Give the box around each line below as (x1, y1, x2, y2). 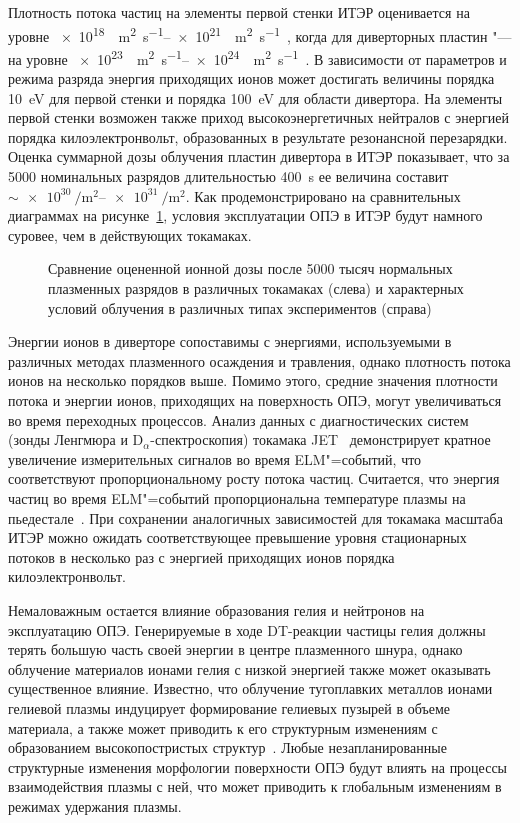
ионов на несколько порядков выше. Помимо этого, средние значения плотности (8, 370, 498, 391)
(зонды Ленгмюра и (8, 429, 128, 450)
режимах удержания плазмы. (8, 795, 182, 816)
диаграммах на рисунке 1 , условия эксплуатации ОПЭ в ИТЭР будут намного (8, 205, 483, 226)
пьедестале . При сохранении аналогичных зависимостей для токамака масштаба (8, 507, 503, 528)
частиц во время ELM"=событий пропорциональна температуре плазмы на (8, 487, 466, 508)
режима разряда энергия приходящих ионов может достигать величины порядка (8, 68, 495, 89)
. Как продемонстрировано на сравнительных (185, 185, 461, 206)
